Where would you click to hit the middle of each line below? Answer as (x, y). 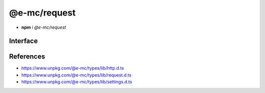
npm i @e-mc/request (44, 27)
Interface (23, 41)
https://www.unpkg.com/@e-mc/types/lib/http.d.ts (73, 68)
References (27, 57)
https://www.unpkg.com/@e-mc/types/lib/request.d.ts (77, 75)
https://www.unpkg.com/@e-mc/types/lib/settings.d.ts (77, 82)
